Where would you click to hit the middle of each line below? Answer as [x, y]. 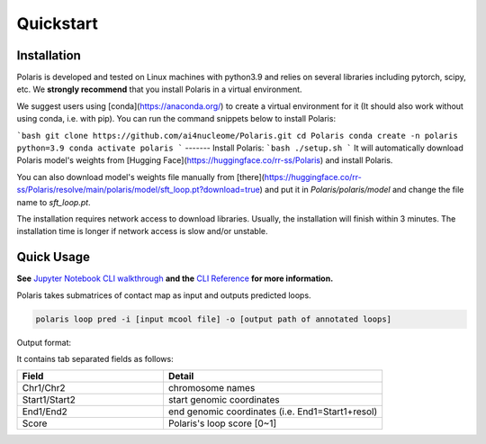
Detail [181, 376]
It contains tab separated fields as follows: [95, 359]
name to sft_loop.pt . [54, 202]
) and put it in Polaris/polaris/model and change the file [362, 190]
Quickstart [58, 23]
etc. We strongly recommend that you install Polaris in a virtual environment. [159, 89]
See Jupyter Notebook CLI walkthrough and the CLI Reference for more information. [175, 278]
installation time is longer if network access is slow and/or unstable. [143, 231]
